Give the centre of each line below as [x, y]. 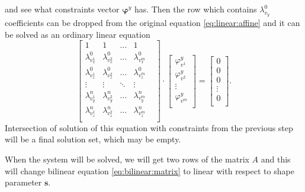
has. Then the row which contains [195, 9]
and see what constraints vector [62, 9]
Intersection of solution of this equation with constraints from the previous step [149, 127]
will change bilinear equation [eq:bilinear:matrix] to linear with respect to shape [150, 170]
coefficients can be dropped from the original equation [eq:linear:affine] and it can [152, 23]
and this [276, 159]
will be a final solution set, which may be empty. [93, 139]
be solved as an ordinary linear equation [78, 34]
